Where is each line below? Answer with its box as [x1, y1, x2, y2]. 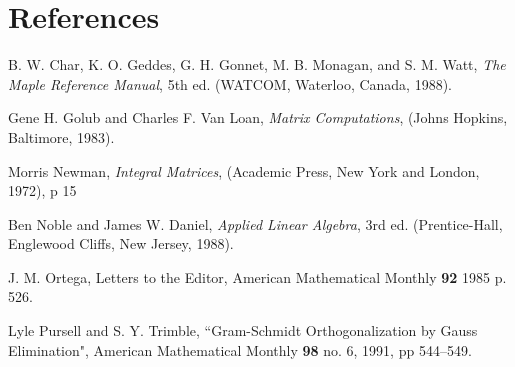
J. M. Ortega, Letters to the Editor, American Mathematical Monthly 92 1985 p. [8, 266, 507, 287]
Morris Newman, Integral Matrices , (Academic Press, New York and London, [8, 160, 480, 181]
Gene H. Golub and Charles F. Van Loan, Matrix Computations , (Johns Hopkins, [8, 107, 508, 128]
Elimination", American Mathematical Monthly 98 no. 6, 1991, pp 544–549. [8, 339, 472, 360]
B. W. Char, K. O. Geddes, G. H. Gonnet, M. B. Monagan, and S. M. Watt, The [8, 54, 506, 75]
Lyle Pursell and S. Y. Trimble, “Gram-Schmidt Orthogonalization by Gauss [8, 320, 478, 341]
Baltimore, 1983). [8, 126, 115, 147]
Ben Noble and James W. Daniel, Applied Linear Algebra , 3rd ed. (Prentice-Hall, [8, 213, 503, 234]
